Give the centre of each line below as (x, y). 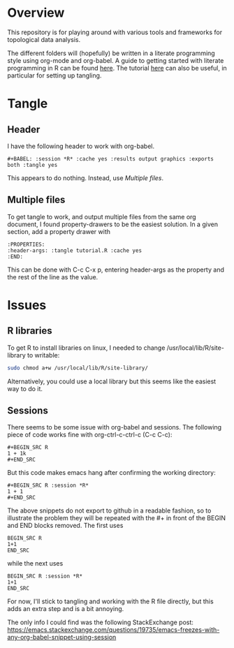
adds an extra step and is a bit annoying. (66, 609)
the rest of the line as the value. (53, 277)
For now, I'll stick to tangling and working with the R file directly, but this (111, 601)
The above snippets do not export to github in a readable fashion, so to (109, 510)
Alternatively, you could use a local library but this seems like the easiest (112, 381)
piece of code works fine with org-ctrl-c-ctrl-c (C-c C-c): (90, 435)
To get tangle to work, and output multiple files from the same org (102, 216)
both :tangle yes (32, 165)
